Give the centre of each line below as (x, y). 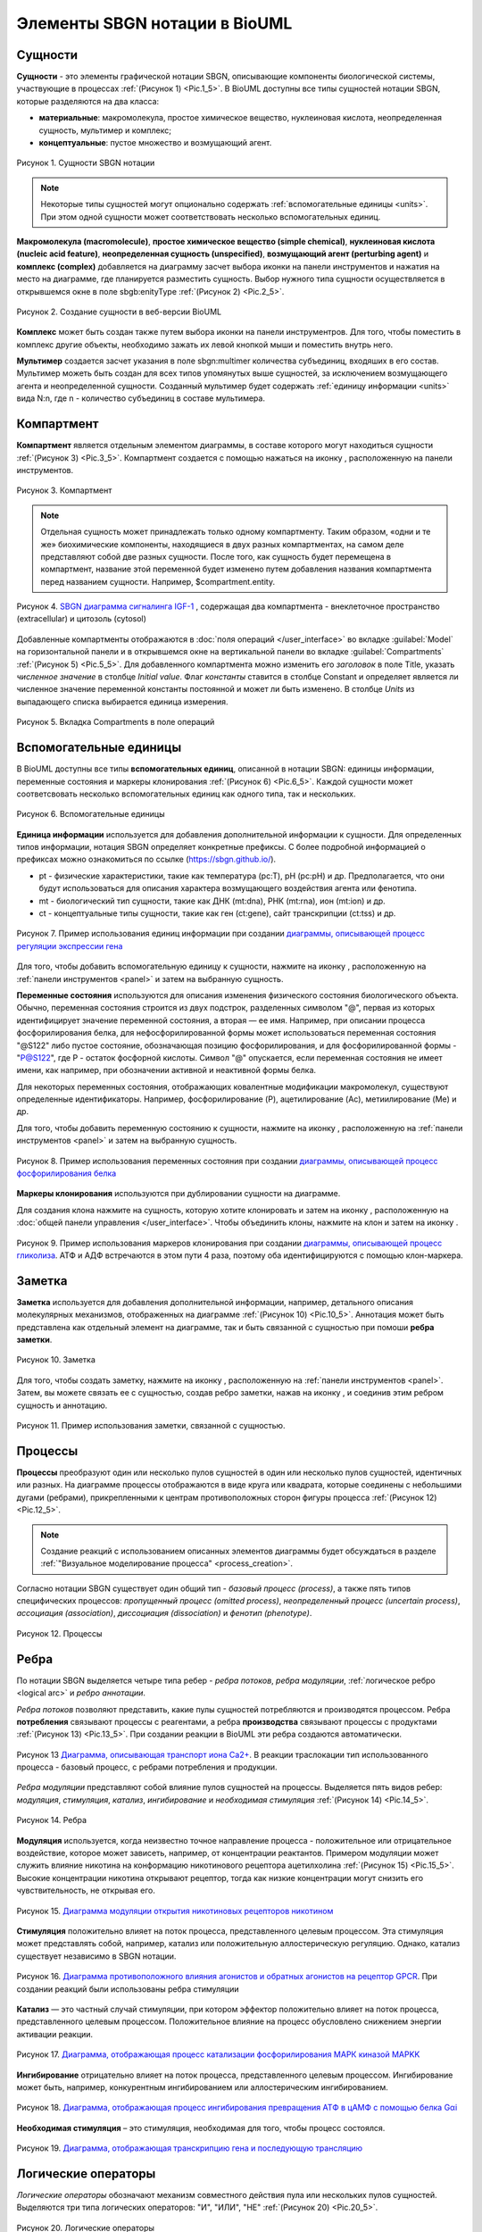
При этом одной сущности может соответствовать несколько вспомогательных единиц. (211, 217)
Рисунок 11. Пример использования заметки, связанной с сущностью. (151, 1426)
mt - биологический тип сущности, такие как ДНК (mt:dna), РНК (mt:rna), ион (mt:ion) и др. (212, 901)
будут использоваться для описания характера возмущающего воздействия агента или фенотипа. (228, 888)
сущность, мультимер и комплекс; (105, 130)
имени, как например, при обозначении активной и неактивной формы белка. (166, 1070)
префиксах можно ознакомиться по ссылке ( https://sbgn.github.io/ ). (146, 859)
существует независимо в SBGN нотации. (96, 1956)
